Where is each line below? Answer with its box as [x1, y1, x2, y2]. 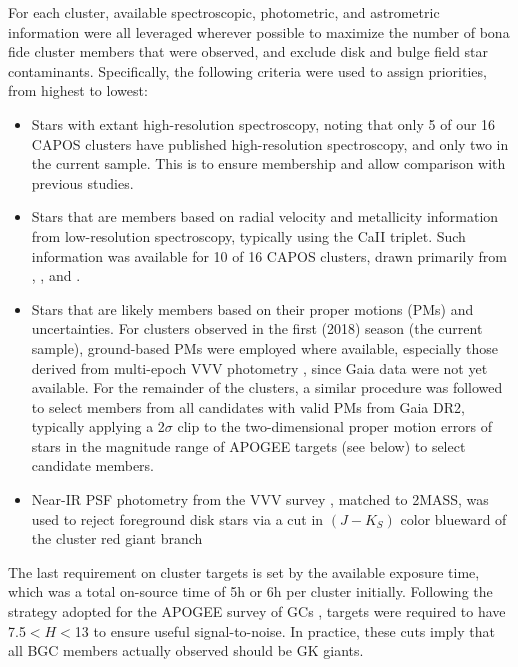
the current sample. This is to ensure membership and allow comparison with [31, 153, 506, 174]
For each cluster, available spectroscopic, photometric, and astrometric [8, 2, 440, 22]
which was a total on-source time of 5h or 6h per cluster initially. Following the [8, 581, 493, 602]
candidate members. [31, 455, 155, 476]
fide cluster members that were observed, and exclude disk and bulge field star [8, 41, 489, 62]
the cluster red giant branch [31, 528, 203, 549]
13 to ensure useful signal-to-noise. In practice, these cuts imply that [74, 620, 495, 641]
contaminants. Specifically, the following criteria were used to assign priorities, [8, 60, 487, 81]
